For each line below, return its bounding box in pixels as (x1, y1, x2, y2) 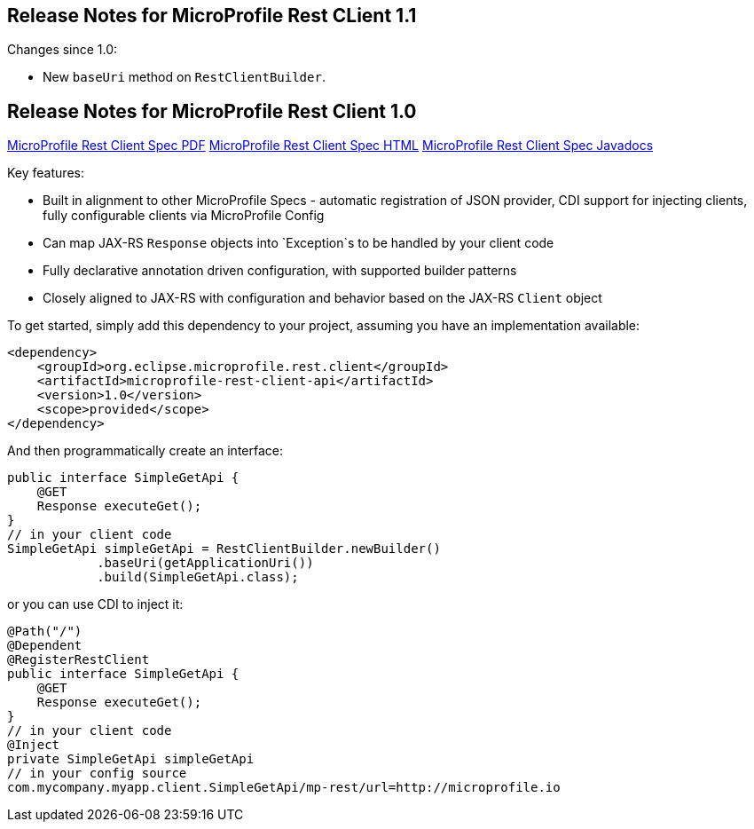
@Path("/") (7, 624, 82, 639)
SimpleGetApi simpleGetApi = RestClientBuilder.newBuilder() (7, 541, 441, 557)
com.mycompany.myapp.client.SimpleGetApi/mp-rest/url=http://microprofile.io (7, 780, 561, 795)
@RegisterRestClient (7, 652, 150, 667)
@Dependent (7, 638, 82, 653)
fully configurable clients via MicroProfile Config (43, 208, 325, 224)
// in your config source (7, 766, 187, 781)
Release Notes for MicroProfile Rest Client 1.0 (7, 99, 417, 122)
